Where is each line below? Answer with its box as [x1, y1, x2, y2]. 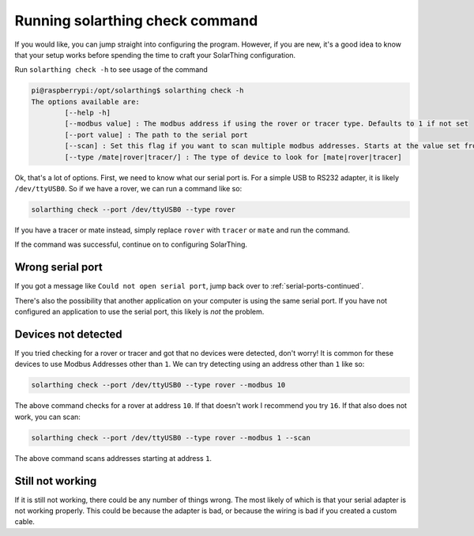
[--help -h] [64, 108, 111, 118]
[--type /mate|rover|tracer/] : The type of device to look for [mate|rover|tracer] [64, 153, 402, 161]
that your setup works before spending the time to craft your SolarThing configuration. [14, 50, 296, 59]
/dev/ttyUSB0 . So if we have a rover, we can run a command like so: [14, 184, 243, 194]
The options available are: [31, 97, 140, 106]
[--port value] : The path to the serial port [64, 130, 248, 139]
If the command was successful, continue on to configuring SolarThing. [14, 240, 248, 249]
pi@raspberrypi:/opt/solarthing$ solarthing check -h [31, 86, 244, 95]
